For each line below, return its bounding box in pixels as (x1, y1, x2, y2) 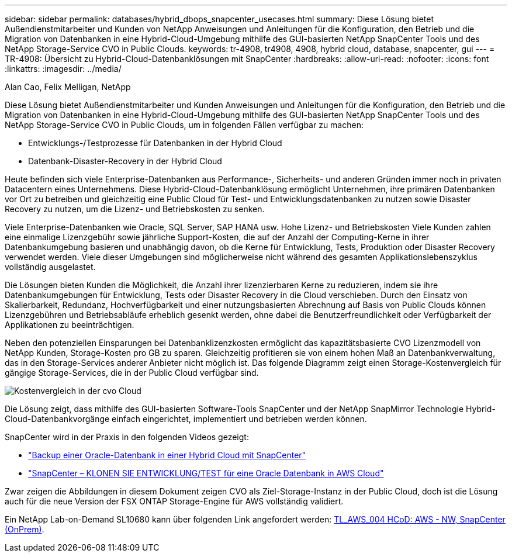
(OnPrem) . (5, 524, 44, 534)
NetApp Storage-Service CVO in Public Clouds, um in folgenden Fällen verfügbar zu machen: (5, 120, 364, 130)
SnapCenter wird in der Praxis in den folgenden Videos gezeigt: (5, 432, 249, 442)
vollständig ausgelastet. (5, 262, 96, 272)
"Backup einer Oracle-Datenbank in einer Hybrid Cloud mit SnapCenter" (28, 450, 306, 460)
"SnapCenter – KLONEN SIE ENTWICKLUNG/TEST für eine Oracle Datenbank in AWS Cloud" (28, 468, 384, 478)
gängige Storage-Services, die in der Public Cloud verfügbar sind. (5, 368, 259, 378)
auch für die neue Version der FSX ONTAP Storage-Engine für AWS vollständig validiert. (5, 496, 344, 506)
